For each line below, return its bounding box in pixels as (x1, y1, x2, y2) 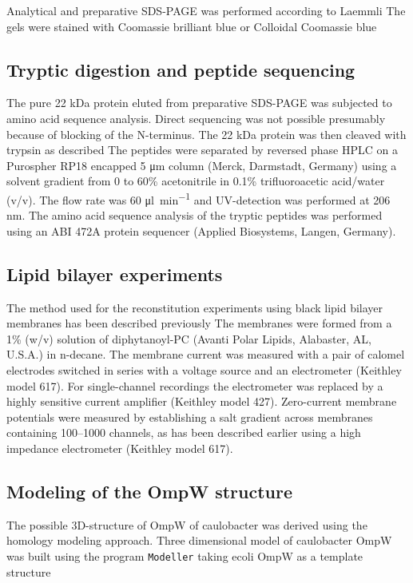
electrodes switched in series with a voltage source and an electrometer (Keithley (6, 361, 402, 378)
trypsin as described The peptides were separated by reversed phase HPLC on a (6, 141, 398, 158)
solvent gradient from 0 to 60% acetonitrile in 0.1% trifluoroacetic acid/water (6, 173, 385, 189)
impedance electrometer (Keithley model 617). (6, 439, 233, 456)
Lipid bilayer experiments (6, 261, 223, 286)
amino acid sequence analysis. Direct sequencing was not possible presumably (6, 109, 386, 126)
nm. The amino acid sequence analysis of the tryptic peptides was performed (6, 207, 383, 224)
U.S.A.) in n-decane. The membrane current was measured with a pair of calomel (6, 346, 405, 363)
